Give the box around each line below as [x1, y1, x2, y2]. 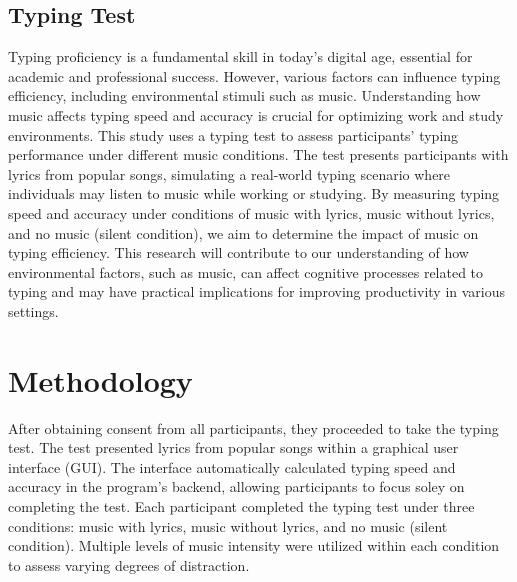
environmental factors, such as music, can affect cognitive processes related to [8, 261, 484, 282]
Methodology [8, 359, 193, 400]
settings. [8, 300, 59, 321]
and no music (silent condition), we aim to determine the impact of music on [8, 222, 479, 243]
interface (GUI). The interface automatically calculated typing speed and [8, 456, 456, 477]
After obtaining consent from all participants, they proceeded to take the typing [8, 417, 499, 438]
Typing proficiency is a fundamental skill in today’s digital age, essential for [8, 46, 473, 67]
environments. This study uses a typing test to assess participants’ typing [8, 124, 459, 145]
